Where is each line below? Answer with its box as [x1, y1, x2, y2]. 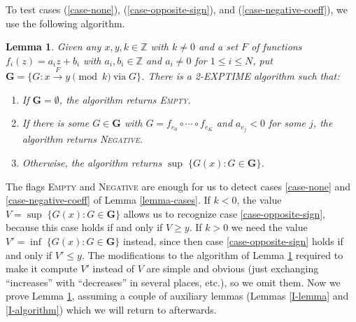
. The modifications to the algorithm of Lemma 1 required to [81, 247, 343, 262]
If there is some [22, 115, 90, 130]
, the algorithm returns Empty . [59, 92, 191, 106]
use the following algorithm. [6, 15, 125, 30]
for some [268, 115, 306, 130]
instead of [92, 261, 135, 276]
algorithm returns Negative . [22, 132, 143, 146]
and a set [198, 39, 238, 54]
